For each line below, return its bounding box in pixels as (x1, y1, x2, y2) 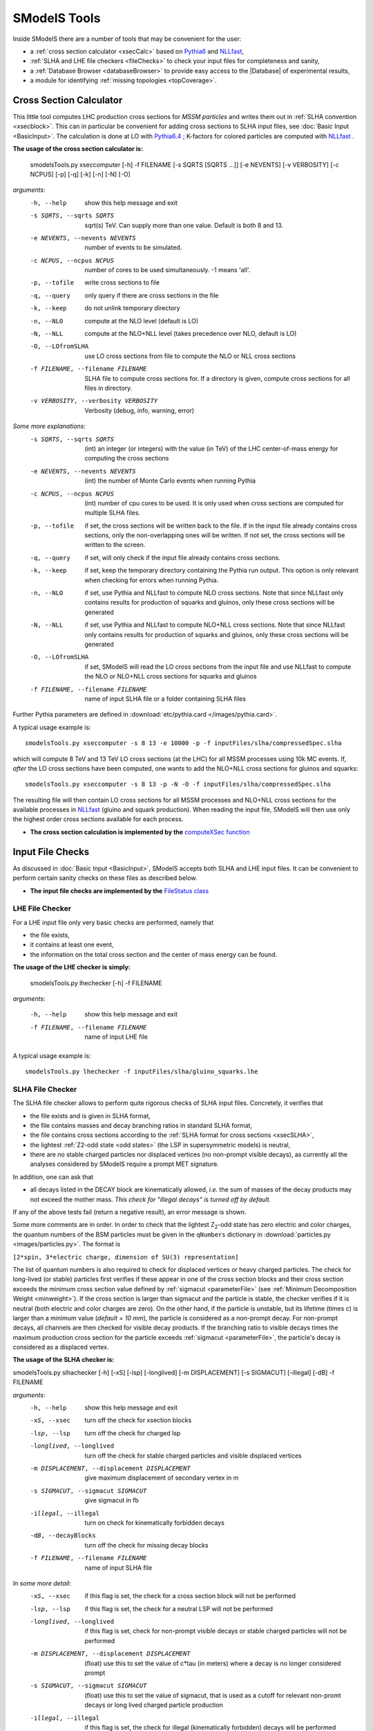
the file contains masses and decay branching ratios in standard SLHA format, (30, 1121, 252, 1129)
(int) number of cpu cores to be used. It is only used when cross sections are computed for (84, 499, 344, 507)
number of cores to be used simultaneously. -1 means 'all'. (84, 266, 251, 274)
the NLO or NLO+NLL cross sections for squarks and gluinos (84, 672, 257, 681)
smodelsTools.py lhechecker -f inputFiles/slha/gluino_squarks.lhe (25, 1067, 258, 1075)
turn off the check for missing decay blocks (84, 1541, 209, 1549)
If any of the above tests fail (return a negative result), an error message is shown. (12, 1208, 247, 1217)
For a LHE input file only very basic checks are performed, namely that (12, 918, 214, 926)
